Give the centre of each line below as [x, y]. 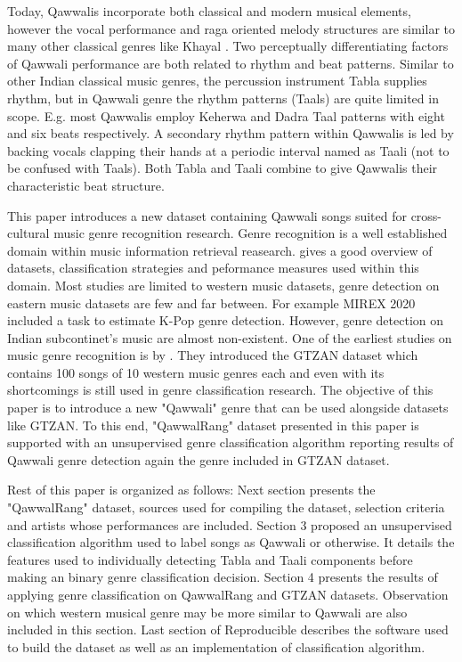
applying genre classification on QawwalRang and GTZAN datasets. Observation [228, 594]
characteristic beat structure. [86, 185]
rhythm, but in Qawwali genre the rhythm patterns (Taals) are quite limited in [223, 98]
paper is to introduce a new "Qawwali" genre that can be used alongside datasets [228, 408]
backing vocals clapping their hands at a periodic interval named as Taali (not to [228, 150]
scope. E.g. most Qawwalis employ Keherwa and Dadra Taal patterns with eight [226, 115]
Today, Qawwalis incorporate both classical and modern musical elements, [209, 11]
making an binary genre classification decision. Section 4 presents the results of [223, 577]
